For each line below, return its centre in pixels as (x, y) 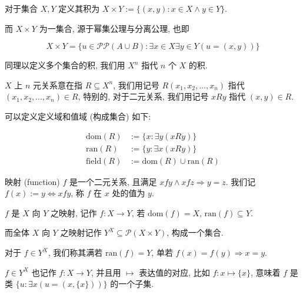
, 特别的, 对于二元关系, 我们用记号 (143, 96)
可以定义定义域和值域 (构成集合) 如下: (78, 116)
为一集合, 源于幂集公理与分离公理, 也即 (114, 28)
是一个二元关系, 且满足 (113, 181)
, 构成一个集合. (195, 232)
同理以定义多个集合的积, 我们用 (65, 65)
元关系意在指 (57, 85)
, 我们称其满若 (75, 252)
